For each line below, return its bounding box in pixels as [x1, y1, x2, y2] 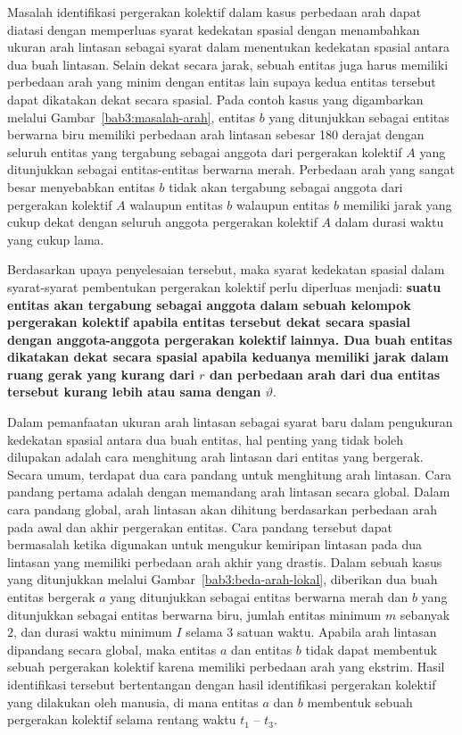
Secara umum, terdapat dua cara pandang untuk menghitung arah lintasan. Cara [7, 464, 452, 483]
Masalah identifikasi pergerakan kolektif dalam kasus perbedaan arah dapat [7, 3, 422, 21]
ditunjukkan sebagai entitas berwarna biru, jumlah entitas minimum [7, 605, 382, 623]
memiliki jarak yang [342, 195, 452, 213]
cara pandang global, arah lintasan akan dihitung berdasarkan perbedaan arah [7, 500, 437, 519]
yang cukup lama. [7, 230, 104, 248]
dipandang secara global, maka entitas [7, 639, 217, 658]
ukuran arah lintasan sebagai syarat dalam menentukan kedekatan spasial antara [7, 38, 450, 56]
